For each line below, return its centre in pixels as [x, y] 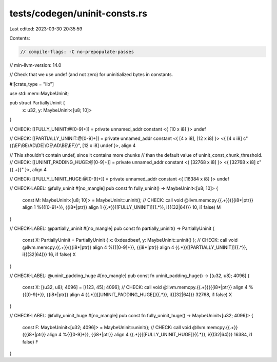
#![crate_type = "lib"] [32, 84]
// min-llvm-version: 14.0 [35, 65]
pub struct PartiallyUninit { [37, 103]
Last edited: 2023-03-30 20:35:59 [46, 29]
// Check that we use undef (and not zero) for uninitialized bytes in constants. [91, 75]
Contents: [20, 38]
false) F [30, 341]
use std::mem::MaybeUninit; [39, 94]
